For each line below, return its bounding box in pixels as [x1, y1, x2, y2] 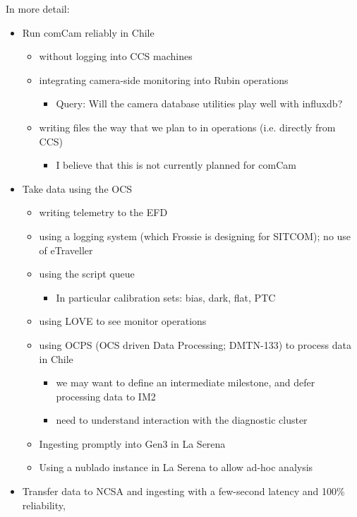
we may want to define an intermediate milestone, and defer [56, 375, 315, 390]
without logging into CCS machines [39, 49, 193, 64]
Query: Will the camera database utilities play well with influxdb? [56, 96, 343, 111]
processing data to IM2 [56, 388, 156, 403]
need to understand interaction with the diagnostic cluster [56, 412, 308, 427]
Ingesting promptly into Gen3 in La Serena [39, 436, 226, 451]
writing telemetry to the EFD [39, 205, 168, 220]
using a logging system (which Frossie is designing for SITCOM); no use [39, 228, 351, 243]
